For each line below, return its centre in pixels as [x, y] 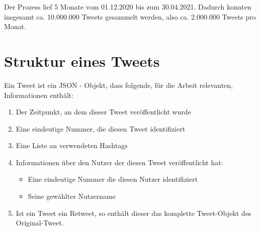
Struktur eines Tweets [82, 61]
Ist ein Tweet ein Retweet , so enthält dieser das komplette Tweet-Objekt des [134, 213]
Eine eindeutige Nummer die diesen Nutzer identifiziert [113, 179]
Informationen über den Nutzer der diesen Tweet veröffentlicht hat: [119, 162]
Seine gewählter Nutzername [72, 196]
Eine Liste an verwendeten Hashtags [72, 145]
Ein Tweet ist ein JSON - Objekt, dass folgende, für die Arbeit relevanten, [118, 85]
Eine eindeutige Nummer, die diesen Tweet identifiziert [101, 128]
